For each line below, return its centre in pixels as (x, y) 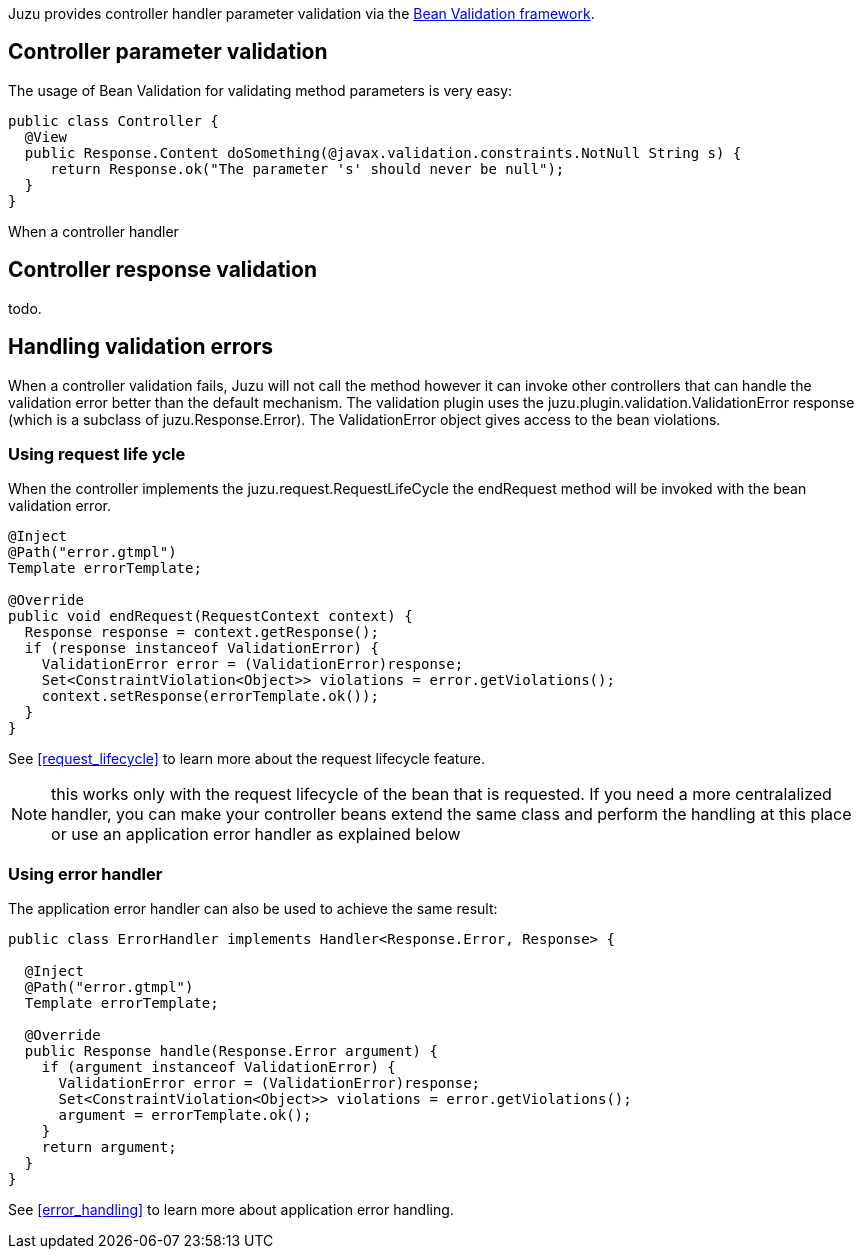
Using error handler (85, 873)
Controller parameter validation (168, 52)
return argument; (109, 1147)
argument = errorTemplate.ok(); (185, 1115)
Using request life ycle (97, 453)
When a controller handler (93, 231)
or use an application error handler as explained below (256, 834)
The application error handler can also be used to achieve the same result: (253, 909)
